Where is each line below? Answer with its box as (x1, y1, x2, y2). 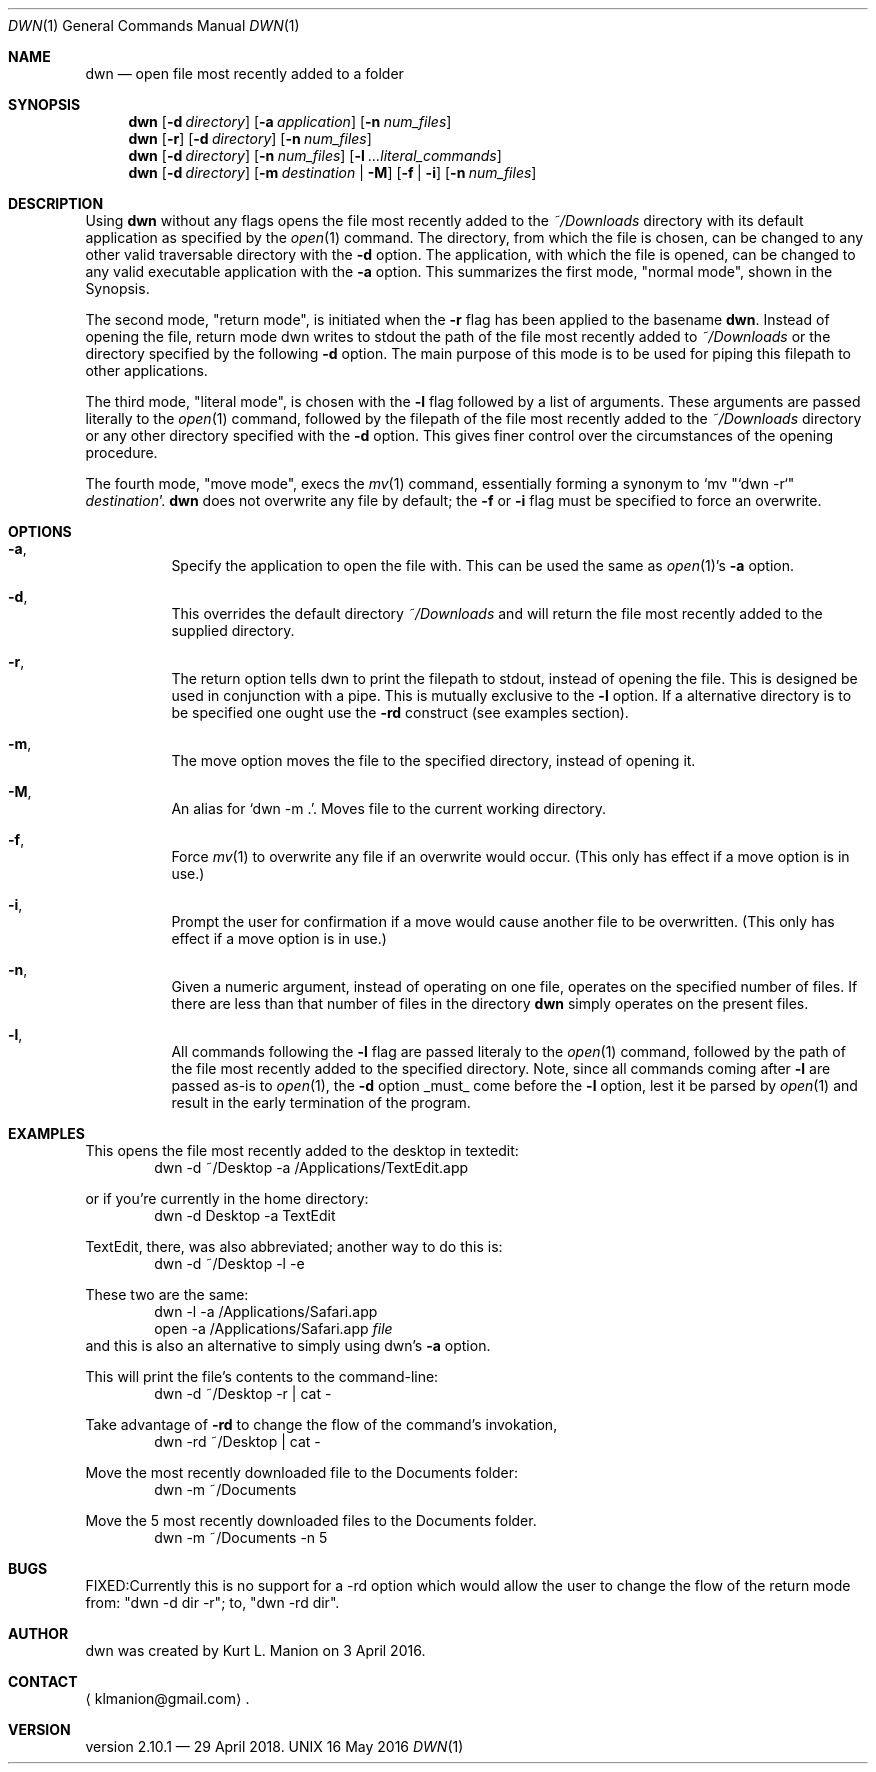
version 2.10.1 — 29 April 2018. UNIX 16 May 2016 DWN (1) (85, 1738, 464, 1755)
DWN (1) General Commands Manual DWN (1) (8, 17, 300, 34)
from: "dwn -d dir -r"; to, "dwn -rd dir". (85, 1594, 340, 1611)
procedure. (85, 444, 158, 461)
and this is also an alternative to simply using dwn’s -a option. (85, 1337, 491, 1354)
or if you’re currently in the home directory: (85, 1190, 369, 1207)
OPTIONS (8, 523, 72, 540)
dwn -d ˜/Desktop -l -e (154, 1255, 305, 1272)
